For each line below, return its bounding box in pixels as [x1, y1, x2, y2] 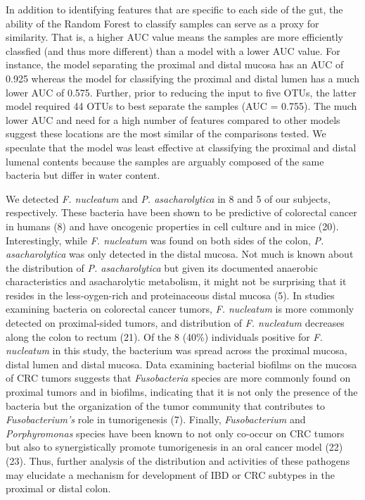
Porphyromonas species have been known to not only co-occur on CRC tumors [6, 425, 345, 440]
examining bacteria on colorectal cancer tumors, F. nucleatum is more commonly [6, 301, 354, 316]
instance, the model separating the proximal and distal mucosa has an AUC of [6, 57, 344, 72]
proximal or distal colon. [6, 481, 111, 496]
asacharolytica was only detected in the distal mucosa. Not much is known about [6, 246, 354, 261]
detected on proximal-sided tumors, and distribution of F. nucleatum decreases [6, 315, 345, 330]
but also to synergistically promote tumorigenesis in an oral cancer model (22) [6, 439, 343, 454]
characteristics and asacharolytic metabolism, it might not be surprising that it [6, 274, 347, 289]
